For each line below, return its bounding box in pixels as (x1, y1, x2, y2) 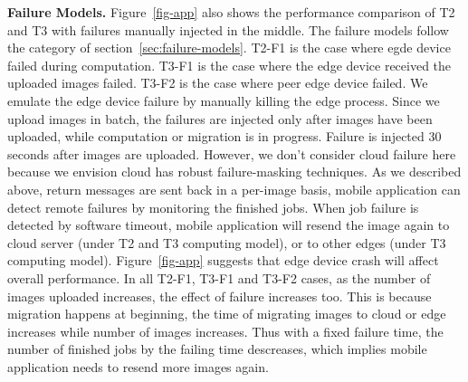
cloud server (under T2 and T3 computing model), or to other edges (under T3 (7, 233, 446, 252)
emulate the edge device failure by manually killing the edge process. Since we (7, 91, 440, 110)
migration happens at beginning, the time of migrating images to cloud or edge (7, 304, 446, 323)
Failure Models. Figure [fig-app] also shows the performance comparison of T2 (7, 3, 455, 21)
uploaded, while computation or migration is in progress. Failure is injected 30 (7, 127, 442, 146)
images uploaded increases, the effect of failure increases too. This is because (7, 286, 432, 305)
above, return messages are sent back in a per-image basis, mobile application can (7, 179, 461, 198)
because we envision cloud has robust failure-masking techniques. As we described (7, 162, 462, 181)
